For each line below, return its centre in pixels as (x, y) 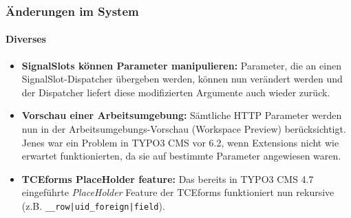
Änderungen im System (72, 11)
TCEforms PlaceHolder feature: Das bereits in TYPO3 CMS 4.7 (168, 178)
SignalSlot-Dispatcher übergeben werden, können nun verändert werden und (182, 79)
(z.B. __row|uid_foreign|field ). (93, 205)
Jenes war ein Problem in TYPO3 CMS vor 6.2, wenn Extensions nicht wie (180, 142)
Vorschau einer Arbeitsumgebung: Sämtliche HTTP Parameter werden (182, 115)
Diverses (26, 39)
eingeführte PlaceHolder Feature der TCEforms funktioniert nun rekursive (178, 192)
